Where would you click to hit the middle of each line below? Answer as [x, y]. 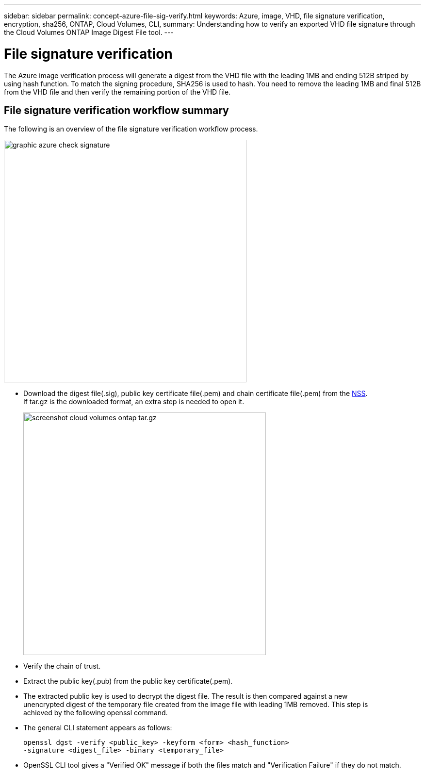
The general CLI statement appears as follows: [98, 728]
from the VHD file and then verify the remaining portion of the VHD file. [117, 92]
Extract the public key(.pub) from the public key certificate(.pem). [128, 681]
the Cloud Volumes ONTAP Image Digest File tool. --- [89, 32]
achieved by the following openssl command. [96, 713]
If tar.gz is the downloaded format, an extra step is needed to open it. [134, 402]
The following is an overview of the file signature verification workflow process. [131, 129]
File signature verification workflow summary [116, 110]
